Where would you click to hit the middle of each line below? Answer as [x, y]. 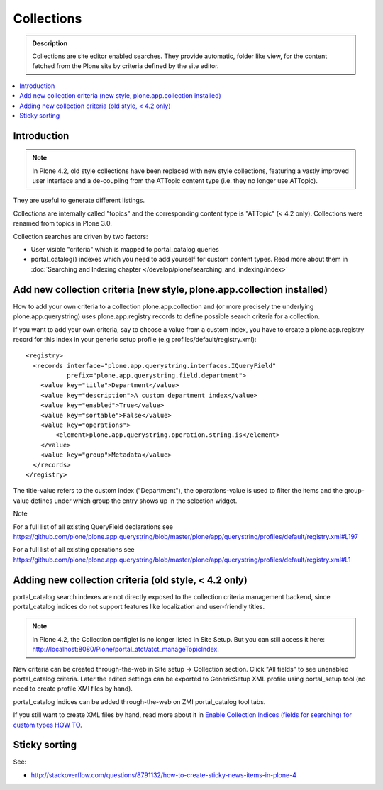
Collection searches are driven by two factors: [81, 236]
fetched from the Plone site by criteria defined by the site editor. [126, 66]
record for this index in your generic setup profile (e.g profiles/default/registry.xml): [135, 339]
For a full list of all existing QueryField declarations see [93, 527]
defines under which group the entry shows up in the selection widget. [134, 501]
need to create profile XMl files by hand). [73, 689]
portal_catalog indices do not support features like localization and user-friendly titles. [139, 607]
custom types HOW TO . [48, 725]
